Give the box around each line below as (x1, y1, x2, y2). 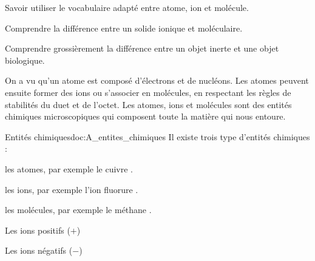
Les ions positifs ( (5, 223, 70, 236)
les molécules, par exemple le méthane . (5, 203, 152, 216)
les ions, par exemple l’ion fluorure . (5, 183, 138, 195)
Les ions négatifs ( (5, 244, 73, 257)
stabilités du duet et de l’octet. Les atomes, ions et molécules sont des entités (5, 98, 292, 110)
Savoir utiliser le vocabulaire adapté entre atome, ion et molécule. (5, 1, 249, 13)
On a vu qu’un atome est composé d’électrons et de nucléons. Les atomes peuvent (5, 74, 309, 87)
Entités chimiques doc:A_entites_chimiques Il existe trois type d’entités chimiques (5, 130, 310, 143)
